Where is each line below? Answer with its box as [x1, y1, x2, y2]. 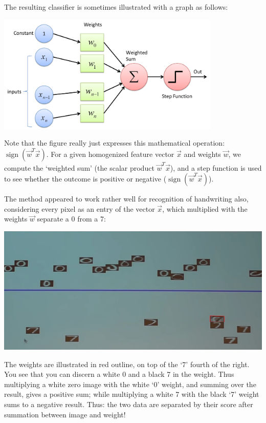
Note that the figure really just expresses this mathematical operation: [4, 137, 225, 148]
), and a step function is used [170, 162, 262, 173]
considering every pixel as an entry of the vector [4, 203, 155, 214]
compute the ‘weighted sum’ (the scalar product [4, 162, 154, 173]
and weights [184, 148, 221, 159]
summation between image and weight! [4, 409, 126, 419]
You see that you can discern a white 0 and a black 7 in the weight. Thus [4, 369, 234, 379]
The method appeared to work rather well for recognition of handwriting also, [4, 193, 249, 204]
